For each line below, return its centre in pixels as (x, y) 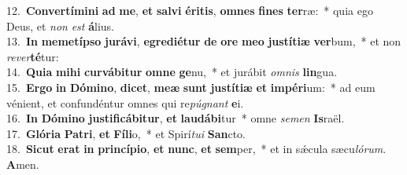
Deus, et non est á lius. (60, 26)
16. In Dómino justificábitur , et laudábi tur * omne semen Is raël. (176, 118)
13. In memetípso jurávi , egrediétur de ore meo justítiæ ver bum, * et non (204, 41)
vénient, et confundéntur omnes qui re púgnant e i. (125, 102)
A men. (23, 164)
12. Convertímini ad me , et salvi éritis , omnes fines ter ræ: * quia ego (190, 10)
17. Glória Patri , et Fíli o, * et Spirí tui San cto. (126, 133)
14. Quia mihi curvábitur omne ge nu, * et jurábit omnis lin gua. (172, 72)
